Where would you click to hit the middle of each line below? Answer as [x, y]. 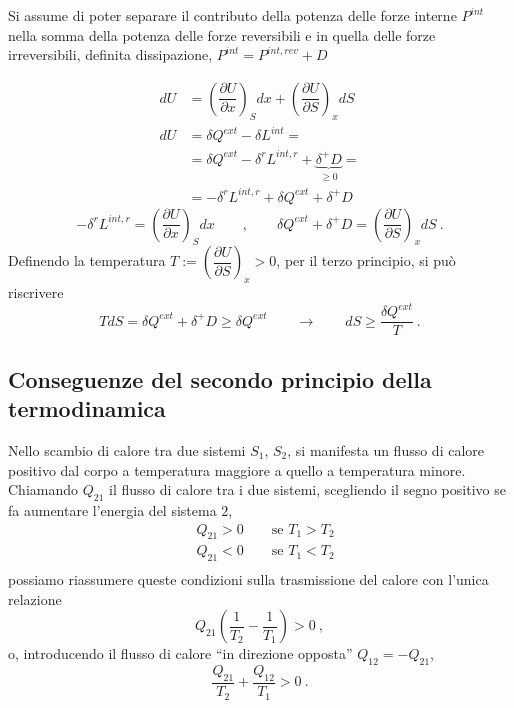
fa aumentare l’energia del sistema [112, 509]
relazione [35, 598]
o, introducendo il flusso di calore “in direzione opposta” [180, 653]
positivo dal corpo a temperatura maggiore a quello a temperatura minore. [237, 469]
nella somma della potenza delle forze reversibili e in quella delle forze [222, 34]
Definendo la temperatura [87, 260]
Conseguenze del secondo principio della [220, 378]
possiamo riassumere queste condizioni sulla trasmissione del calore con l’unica [248, 579]
